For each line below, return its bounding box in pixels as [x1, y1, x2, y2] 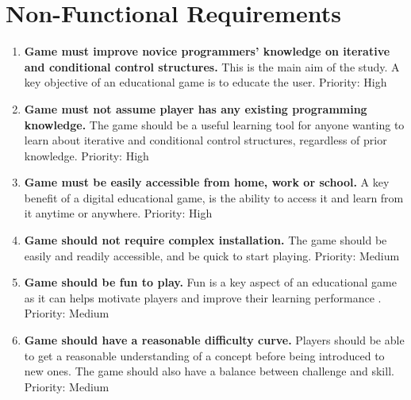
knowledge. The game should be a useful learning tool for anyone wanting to [24, 116, 405, 133]
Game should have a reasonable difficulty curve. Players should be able [24, 332, 405, 348]
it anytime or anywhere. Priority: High [24, 205, 213, 221]
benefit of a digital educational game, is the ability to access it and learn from [24, 189, 404, 206]
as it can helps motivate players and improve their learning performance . [24, 289, 382, 306]
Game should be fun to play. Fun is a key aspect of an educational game [24, 274, 397, 290]
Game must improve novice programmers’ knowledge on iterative [24, 43, 390, 60]
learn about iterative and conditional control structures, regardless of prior [24, 132, 387, 148]
